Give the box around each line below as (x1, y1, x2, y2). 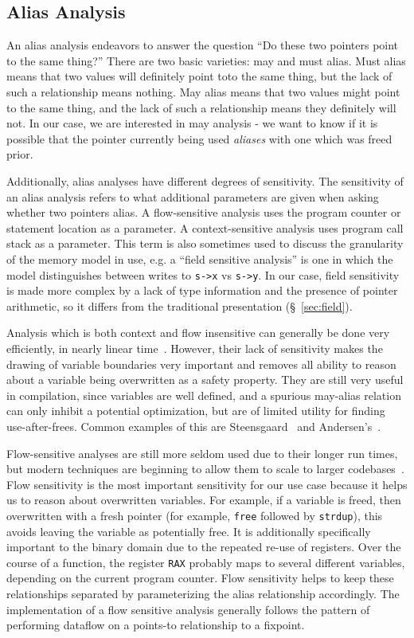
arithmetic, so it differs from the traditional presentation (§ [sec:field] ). (6, 297, 353, 314)
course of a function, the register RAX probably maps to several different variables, (6, 554, 405, 570)
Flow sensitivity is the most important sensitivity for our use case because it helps (6, 476, 408, 492)
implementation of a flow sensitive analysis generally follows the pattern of (6, 601, 370, 617)
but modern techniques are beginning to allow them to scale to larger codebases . (6, 460, 404, 477)
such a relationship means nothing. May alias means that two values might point (6, 83, 400, 100)
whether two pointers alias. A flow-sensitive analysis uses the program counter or (6, 204, 401, 221)
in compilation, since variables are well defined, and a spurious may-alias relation (6, 386, 401, 403)
